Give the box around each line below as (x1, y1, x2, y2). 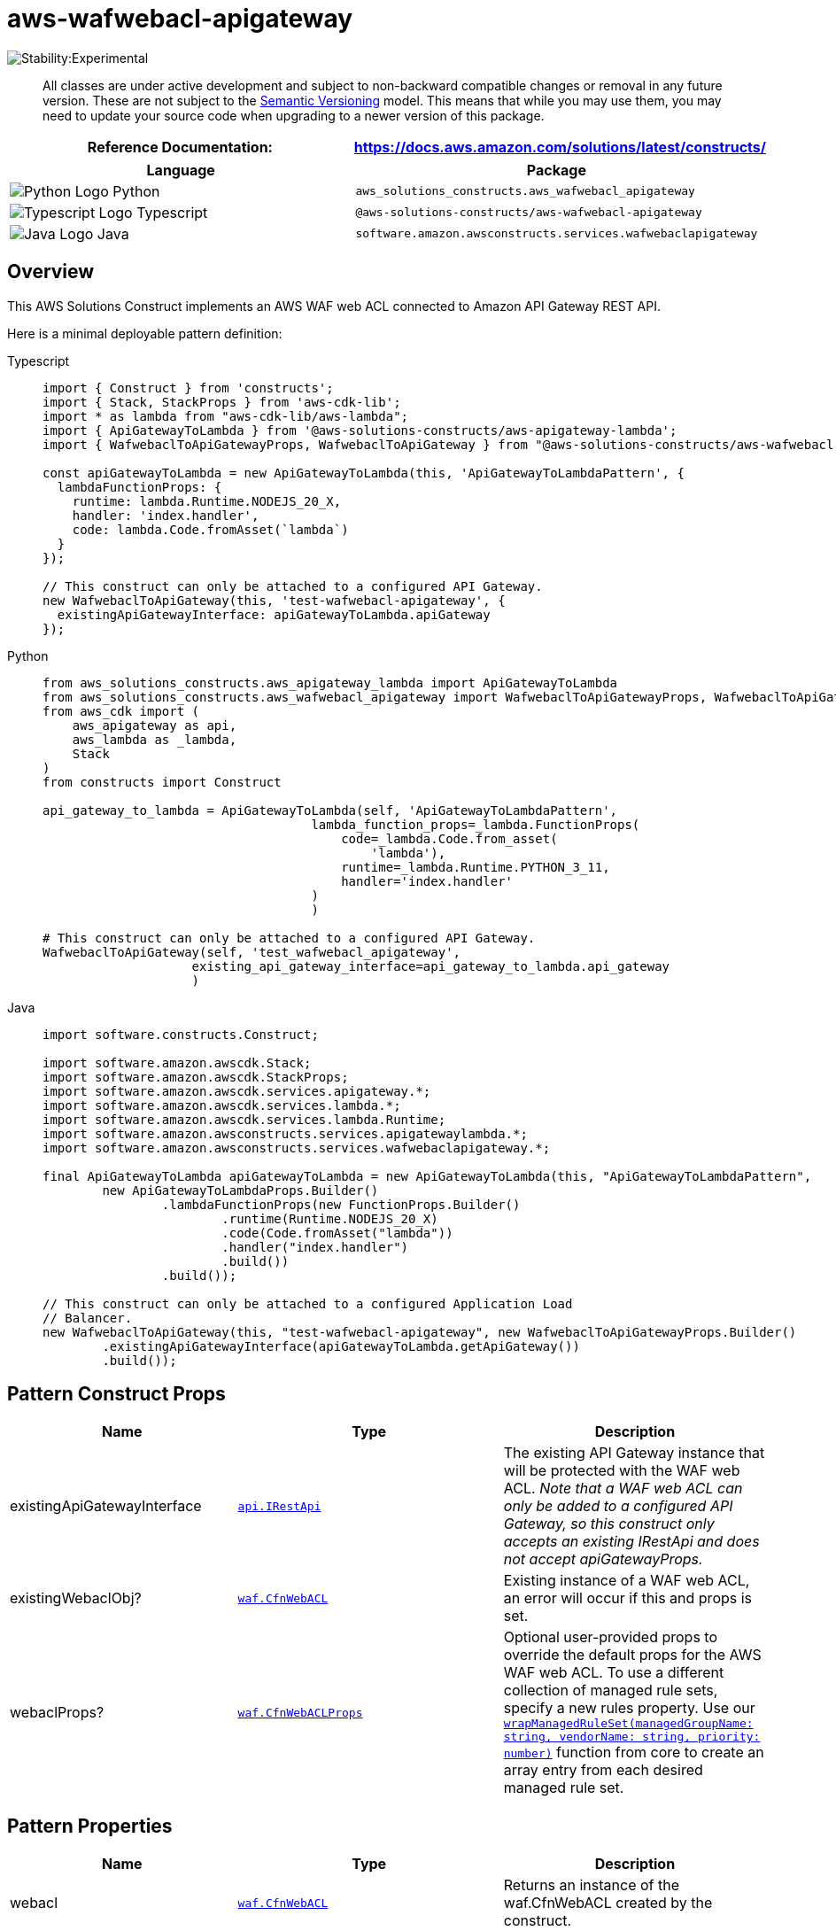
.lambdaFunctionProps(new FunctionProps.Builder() (161, 1197, 521, 1212)
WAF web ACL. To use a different (503, 1663, 724, 1682)
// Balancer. (43, 1310, 133, 1325)
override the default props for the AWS (503, 1646, 762, 1664)
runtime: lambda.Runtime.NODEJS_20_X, (72, 493, 342, 508)
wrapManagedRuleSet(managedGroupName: (503, 1717, 754, 1731)
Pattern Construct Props (7, 1383, 226, 1406)
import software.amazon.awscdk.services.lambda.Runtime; (43, 1112, 446, 1127)
